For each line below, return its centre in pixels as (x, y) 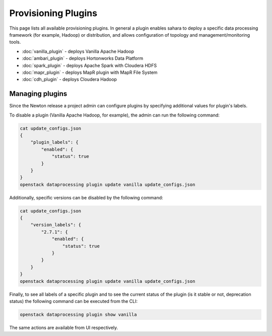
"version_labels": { (56, 225)
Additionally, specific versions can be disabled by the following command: (86, 197)
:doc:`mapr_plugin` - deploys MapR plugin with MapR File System (90, 72)
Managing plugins (38, 94)
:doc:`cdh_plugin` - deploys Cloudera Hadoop (69, 79)
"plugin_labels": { (55, 142)
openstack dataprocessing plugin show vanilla (78, 314)
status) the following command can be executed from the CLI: (74, 301)
